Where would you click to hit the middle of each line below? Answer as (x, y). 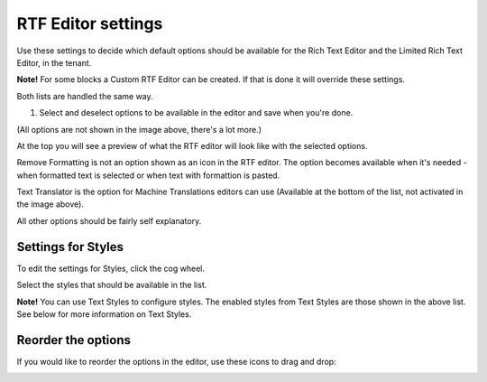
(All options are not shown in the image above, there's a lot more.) (139, 129)
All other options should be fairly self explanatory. (109, 220)
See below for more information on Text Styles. (104, 314)
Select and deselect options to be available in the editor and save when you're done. (196, 113)
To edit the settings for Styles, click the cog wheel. (110, 268)
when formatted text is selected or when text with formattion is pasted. (148, 175)
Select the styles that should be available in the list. (112, 285)
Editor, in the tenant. (54, 62)
